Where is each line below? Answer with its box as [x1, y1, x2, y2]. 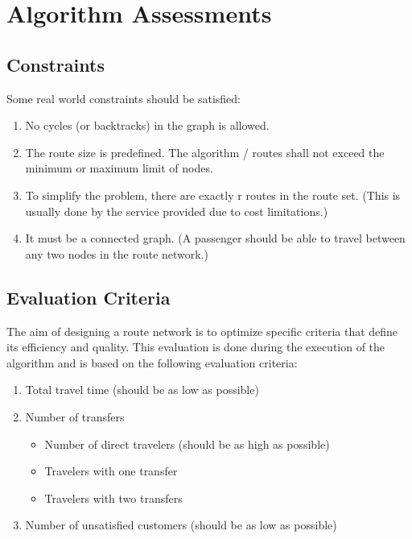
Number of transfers [25, 408, 125, 425]
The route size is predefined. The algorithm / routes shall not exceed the [25, 143, 385, 160]
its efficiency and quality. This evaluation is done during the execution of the [6, 338, 385, 355]
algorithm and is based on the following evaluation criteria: [6, 354, 298, 371]
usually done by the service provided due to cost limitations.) [25, 202, 328, 219]
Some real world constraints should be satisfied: [6, 89, 241, 106]
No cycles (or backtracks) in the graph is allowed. [25, 117, 270, 134]
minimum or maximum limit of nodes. [25, 160, 213, 176]
